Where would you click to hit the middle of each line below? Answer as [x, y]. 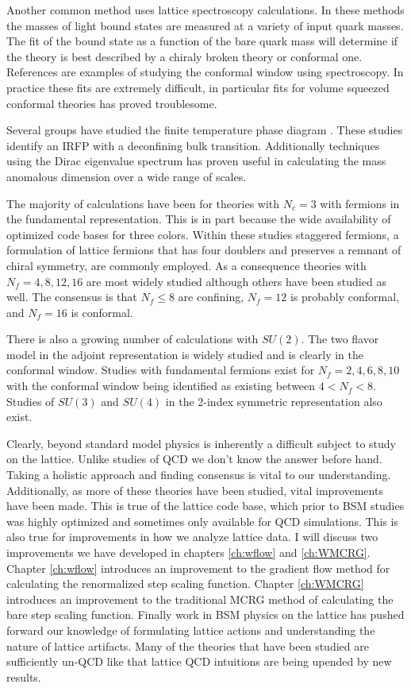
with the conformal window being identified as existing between [161, 386]
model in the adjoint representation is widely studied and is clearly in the [185, 354]
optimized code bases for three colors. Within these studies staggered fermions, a [203, 234]
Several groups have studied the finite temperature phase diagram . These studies [205, 130]
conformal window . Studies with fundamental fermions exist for [161, 370]
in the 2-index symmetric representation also [274, 401]
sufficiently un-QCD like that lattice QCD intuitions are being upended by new [199, 661]
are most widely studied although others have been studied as [236, 281]
